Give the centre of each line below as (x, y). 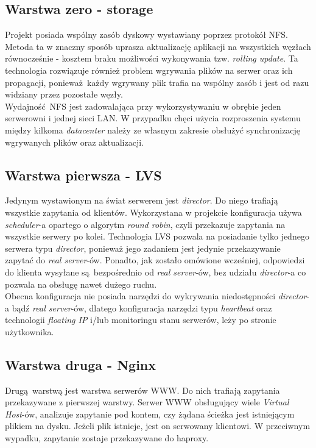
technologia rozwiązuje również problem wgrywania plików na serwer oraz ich (149, 70)
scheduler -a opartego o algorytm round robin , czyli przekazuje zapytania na (145, 224)
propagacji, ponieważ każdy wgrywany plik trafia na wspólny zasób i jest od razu (157, 82)
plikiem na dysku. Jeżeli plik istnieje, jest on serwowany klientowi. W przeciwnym (158, 426)
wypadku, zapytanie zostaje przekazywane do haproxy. (107, 438)
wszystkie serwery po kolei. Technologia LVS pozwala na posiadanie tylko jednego (157, 236)
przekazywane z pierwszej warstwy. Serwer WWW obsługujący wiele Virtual (147, 402)
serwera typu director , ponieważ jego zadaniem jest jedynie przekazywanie (143, 248)
